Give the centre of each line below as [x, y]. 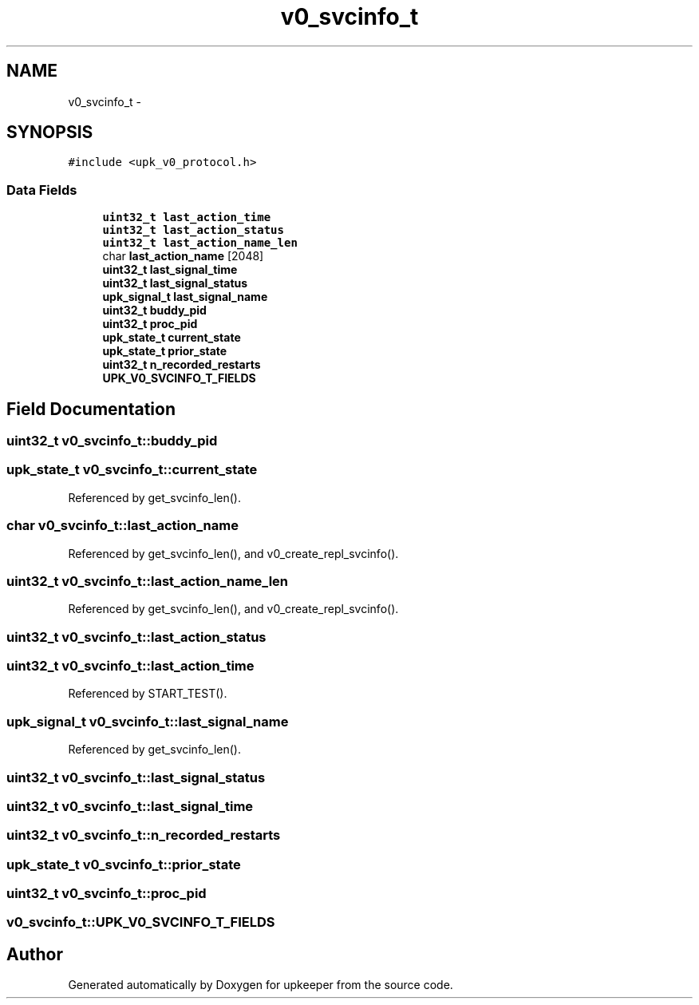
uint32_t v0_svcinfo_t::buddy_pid [112, 441]
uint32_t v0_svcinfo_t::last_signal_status [136, 777]
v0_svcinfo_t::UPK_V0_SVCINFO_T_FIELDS [141, 922]
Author [35, 954]
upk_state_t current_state [172, 338]
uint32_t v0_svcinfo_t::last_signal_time [130, 806]
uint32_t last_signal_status [175, 283]
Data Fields [42, 190]
